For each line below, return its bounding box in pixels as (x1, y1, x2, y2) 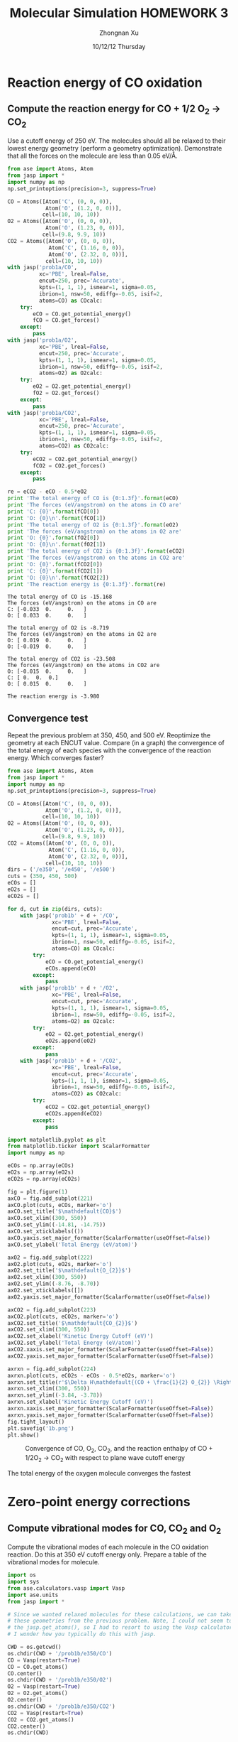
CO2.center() (7, 1723, 46, 1730)
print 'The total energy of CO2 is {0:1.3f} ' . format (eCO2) (7, 548, 186, 555)
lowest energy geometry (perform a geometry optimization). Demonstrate (7, 144, 222, 153)
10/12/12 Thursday (92, 42, 146, 50)
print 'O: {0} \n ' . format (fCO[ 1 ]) (7, 514, 106, 521)
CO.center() (7, 1670, 42, 1677)
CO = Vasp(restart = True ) (7, 1657, 81, 1664)
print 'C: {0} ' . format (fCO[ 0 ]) (7, 508, 100, 515)
